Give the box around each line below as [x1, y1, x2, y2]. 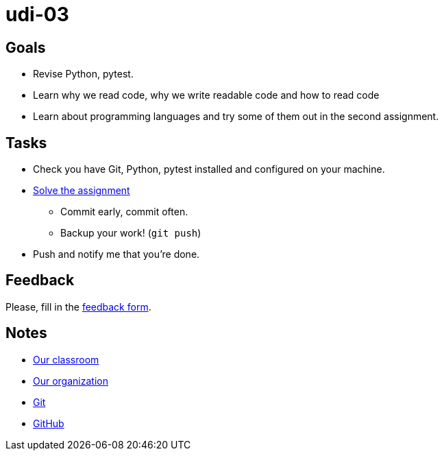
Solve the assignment [33, 184, 130, 197]
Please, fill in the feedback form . [5, 300, 151, 313]
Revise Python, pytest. [33, 68, 134, 80]
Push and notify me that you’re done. [33, 248, 200, 261]
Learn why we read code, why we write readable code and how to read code [33, 89, 380, 101]
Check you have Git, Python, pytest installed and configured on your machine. [33, 163, 385, 176]
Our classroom [33, 353, 99, 365]
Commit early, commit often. [60, 206, 188, 218]
